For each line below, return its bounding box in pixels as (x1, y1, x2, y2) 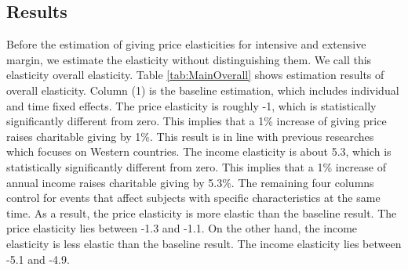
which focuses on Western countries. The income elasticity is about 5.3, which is (6, 143, 392, 160)
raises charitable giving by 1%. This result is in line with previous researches (6, 128, 374, 144)
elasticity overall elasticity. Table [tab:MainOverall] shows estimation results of (6, 67, 384, 83)
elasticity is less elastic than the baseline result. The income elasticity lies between (6, 235, 402, 251)
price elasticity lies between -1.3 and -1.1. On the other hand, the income (6, 220, 358, 236)
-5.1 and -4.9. (6, 250, 70, 267)
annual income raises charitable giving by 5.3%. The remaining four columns (6, 174, 374, 190)
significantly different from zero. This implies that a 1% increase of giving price (6, 113, 387, 129)
